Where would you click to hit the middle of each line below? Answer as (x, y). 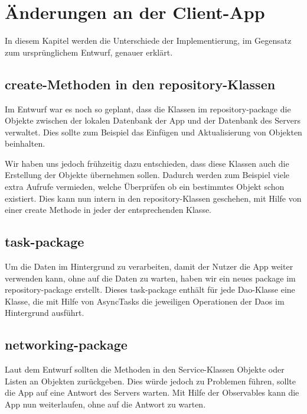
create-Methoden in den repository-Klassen (140, 84)
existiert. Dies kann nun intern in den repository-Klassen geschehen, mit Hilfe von (153, 198)
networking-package (66, 345)
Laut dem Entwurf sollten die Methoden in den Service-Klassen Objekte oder (145, 369)
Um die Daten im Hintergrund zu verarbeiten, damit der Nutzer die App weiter (149, 266)
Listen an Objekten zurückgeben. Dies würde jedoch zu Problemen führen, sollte (150, 381)
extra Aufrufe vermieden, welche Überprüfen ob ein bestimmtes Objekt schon (145, 187)
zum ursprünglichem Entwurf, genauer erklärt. (89, 52)
